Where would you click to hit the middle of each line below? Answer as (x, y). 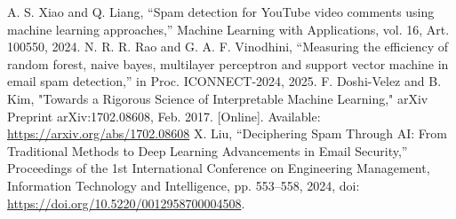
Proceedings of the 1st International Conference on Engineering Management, (219, 168)
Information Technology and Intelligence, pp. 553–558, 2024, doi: (184, 185)
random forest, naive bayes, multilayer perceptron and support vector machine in (228, 63)
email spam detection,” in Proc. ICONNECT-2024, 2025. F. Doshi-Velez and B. (224, 81)
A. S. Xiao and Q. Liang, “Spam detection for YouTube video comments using (221, 12)
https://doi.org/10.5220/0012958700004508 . (126, 203)
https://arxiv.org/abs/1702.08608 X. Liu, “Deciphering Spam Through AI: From (227, 133)
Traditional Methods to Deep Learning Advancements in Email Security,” (208, 150)
